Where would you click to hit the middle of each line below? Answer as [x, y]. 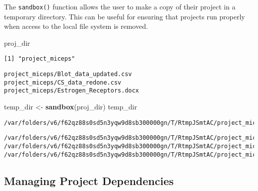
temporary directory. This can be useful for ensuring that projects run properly [125, 16]
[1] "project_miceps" [40, 59]
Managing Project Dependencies [89, 180]
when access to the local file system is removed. [76, 26]
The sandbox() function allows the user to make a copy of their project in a [120, 6]
